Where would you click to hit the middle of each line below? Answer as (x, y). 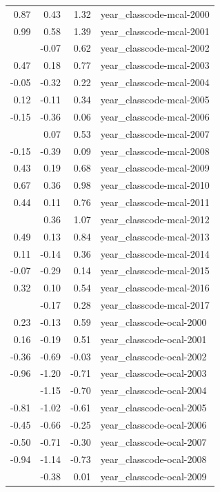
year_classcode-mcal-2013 (155, 236)
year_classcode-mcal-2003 (155, 65)
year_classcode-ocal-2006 (153, 424)
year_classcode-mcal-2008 (155, 151)
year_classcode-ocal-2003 (153, 373)
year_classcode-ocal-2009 (153, 476)
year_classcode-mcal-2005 (155, 99)
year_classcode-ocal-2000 (153, 321)
